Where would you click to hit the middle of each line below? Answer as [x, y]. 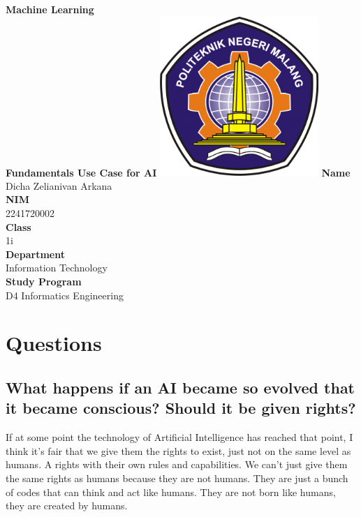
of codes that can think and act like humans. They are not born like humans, [171, 492]
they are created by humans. [67, 505]
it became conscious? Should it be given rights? [181, 408]
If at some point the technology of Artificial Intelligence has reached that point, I [179, 437]
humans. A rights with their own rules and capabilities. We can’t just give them [177, 464]
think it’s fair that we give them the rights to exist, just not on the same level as [178, 450]
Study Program [44, 281]
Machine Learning [50, 9]
